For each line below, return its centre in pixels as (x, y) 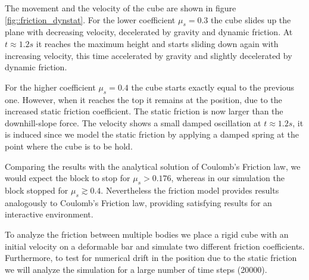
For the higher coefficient (50, 87)
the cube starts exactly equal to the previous (213, 87)
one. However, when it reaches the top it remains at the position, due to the (143, 99)
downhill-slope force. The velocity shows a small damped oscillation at (133, 122)
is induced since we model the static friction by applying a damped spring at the (152, 134)
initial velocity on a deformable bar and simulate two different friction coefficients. (155, 246)
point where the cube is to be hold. (69, 146)
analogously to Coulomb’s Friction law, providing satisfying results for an (138, 202)
